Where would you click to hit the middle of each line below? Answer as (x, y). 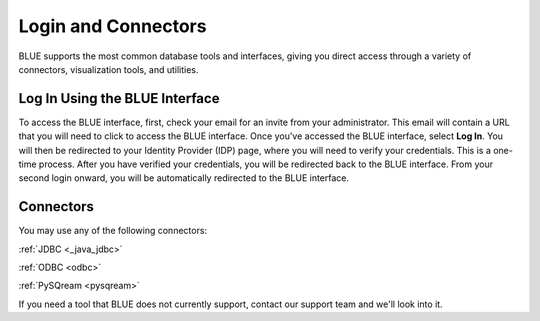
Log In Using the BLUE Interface (119, 98)
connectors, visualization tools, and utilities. (108, 69)
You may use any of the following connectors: (113, 231)
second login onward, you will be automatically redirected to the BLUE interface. (184, 178)
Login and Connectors (112, 26)
